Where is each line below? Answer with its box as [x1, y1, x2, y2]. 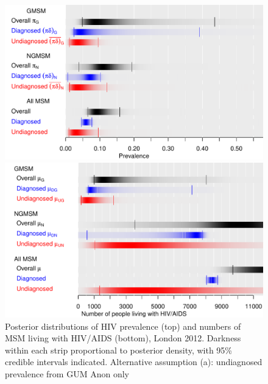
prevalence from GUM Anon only [5, 368, 129, 380]
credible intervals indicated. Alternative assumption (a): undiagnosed [5, 355, 263, 368]
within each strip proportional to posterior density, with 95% [5, 343, 233, 356]
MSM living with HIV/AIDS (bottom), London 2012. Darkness [5, 332, 241, 344]
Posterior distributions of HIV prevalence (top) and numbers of [5, 319, 241, 332]
